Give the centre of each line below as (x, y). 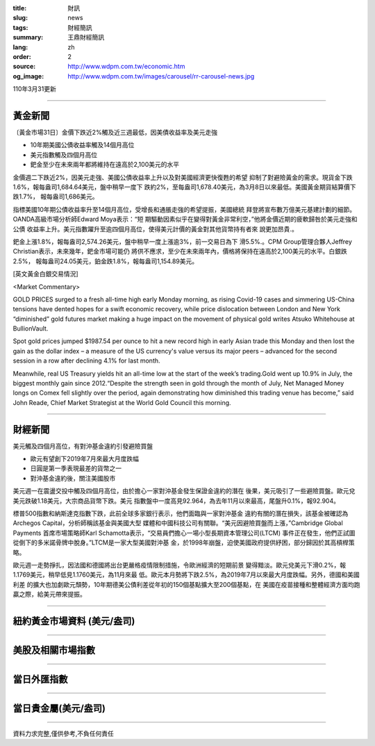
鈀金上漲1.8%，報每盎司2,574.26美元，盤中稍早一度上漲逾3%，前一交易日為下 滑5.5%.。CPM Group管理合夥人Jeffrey (182, 241)
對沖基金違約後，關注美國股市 (73, 478)
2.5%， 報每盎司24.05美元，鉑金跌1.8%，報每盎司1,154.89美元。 (106, 261)
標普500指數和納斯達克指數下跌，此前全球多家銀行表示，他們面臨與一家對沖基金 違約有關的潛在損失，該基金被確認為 (181, 513)
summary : (28, 38)
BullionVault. (31, 329)
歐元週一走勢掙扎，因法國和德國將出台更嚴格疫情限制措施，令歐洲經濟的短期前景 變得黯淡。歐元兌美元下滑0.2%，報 (180, 565)
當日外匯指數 (40, 680)
